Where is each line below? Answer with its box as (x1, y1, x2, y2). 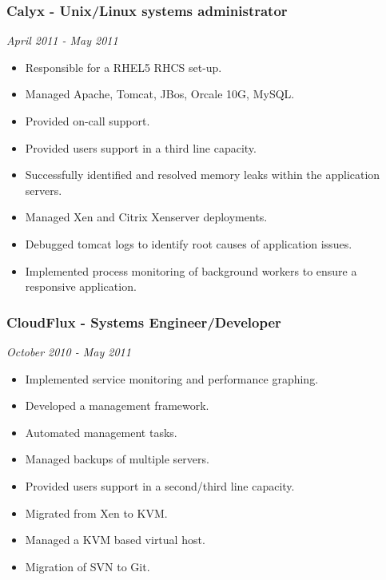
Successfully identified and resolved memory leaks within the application (25, 166, 380, 183)
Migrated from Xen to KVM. (25, 504, 168, 521)
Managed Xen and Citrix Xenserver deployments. (25, 209, 268, 225)
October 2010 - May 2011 (6, 343, 131, 360)
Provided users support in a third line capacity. (25, 139, 257, 156)
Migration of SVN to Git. (25, 558, 150, 574)
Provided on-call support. (25, 113, 150, 129)
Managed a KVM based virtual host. (25, 531, 205, 548)
